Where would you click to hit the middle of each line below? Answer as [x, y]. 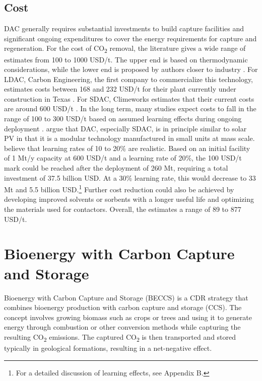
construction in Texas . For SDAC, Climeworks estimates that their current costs [129, 98]
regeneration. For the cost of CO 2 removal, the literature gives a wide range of [125, 49]
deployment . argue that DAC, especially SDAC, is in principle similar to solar [125, 128]
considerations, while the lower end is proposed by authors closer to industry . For [131, 69]
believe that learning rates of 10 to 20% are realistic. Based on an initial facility [127, 148]
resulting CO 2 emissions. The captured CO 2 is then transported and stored [120, 337]
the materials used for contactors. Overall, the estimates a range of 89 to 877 [123, 209]
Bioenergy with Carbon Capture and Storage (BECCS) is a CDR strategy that [126, 297]
